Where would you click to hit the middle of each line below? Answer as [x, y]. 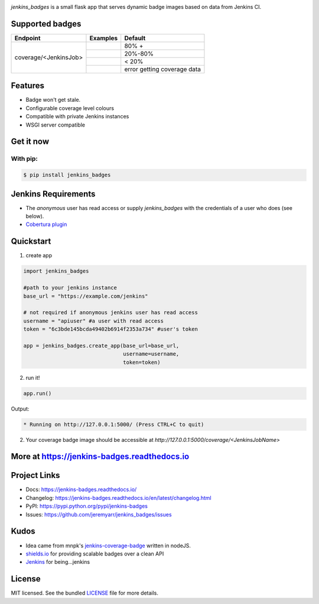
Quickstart [31, 242]
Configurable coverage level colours [70, 108]
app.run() [38, 393]
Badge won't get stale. [53, 100]
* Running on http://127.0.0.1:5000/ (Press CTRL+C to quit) [114, 424]
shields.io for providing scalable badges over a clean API [95, 554]
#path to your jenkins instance [70, 288]
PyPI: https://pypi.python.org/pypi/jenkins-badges [87, 506]
